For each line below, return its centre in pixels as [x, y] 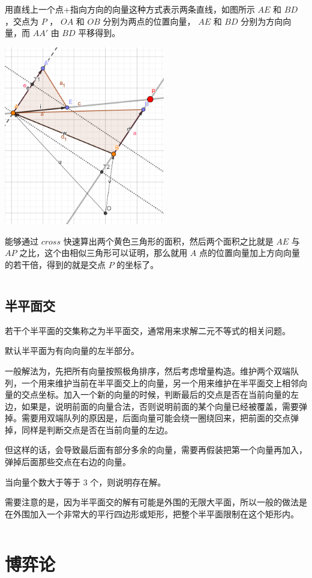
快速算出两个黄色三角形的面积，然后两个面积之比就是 [168, 241]
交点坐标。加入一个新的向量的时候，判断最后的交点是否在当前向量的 [156, 394]
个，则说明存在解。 [128, 482]
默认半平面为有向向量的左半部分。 [72, 351]
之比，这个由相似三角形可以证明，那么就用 [103, 253]
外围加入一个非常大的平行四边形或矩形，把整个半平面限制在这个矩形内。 [156, 513]
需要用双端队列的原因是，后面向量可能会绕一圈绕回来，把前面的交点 [156, 418]
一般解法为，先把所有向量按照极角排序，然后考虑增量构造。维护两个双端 [148, 370]
